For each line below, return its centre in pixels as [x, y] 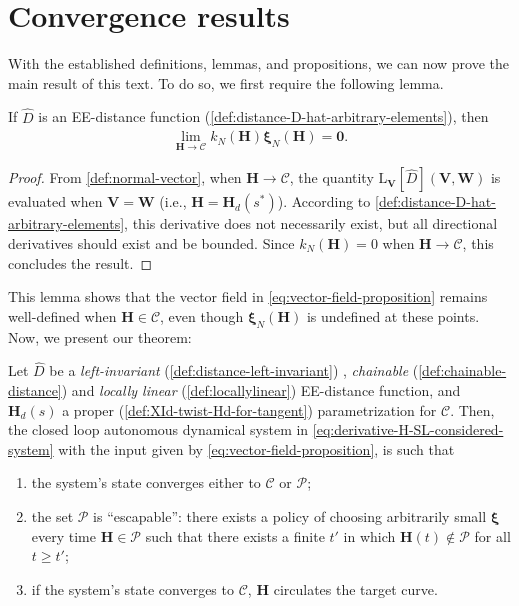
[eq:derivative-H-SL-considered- [408, 429]
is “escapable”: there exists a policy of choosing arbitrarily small [290, 515]
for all [492, 535]
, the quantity [331, 177]
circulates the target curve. [355, 588]
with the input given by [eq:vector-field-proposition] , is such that [256, 448]
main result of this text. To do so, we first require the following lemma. [226, 82]
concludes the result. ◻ [80, 262]
